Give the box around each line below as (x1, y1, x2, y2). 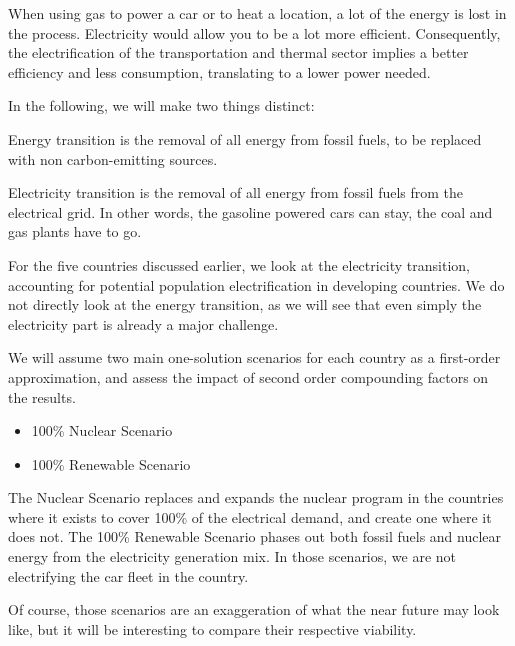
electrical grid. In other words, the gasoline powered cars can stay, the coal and (8, 201, 493, 222)
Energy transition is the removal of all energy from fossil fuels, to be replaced (8, 128, 482, 149)
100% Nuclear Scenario (31, 420, 173, 441)
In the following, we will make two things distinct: (8, 95, 315, 116)
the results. (8, 386, 76, 407)
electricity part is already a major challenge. (8, 313, 279, 334)
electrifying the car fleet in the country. (8, 565, 249, 586)
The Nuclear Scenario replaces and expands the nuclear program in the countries (8, 487, 504, 508)
